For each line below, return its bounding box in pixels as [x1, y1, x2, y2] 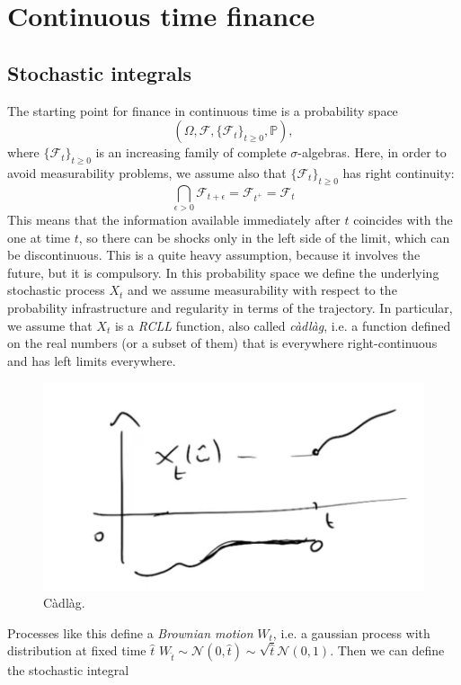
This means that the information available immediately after [7, 210, 341, 229]
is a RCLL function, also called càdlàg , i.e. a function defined [114, 316, 451, 334]
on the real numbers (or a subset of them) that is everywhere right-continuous [7, 334, 438, 352]
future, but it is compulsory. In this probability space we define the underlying [7, 262, 439, 281]
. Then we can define [330, 641, 445, 660]
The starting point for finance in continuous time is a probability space [7, 101, 398, 120]
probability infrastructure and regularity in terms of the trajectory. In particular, [7, 298, 453, 317]
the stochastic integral [7, 661, 129, 680]
